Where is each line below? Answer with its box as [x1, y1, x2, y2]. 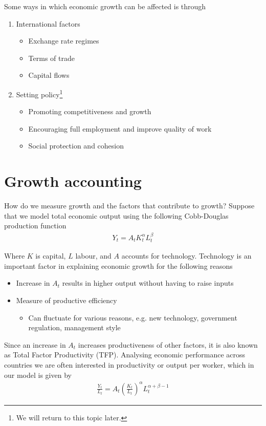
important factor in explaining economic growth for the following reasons [4, 260, 233, 271]
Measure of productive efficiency [16, 294, 117, 305]
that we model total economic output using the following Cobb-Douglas [4, 210, 229, 221]
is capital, [35, 250, 66, 261]
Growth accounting [4, 171, 142, 191]
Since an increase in [4, 339, 66, 350]
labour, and [75, 250, 112, 261]
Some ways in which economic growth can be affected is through [4, 1, 206, 11]
